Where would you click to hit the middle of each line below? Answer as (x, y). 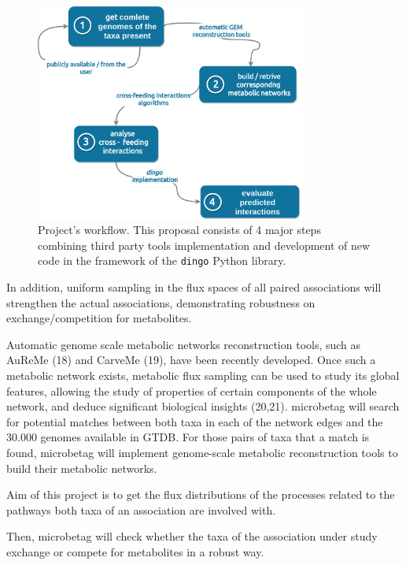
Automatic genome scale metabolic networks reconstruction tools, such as (184, 344)
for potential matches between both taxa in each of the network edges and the (195, 421)
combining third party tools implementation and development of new (204, 245)
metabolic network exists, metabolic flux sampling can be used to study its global (203, 375)
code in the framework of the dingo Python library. (162, 260)
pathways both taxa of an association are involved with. (141, 509)
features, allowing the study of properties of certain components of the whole (192, 390)
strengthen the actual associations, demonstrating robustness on (161, 302)
